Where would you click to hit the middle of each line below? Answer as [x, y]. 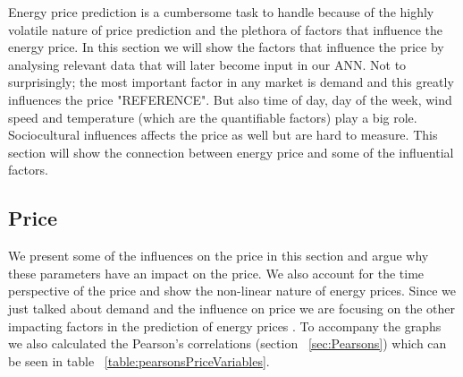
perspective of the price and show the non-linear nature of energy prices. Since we [232, 291]
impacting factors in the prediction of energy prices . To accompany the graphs [225, 326]
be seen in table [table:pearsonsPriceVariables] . [139, 360]
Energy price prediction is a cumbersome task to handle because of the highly [221, 12]
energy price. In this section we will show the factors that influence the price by [226, 47]
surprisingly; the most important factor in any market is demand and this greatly [231, 82]
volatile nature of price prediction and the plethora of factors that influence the [226, 29]
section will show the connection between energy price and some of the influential [231, 152]
